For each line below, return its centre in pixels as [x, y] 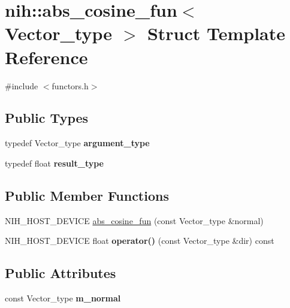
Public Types [47, 118]
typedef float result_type [54, 163]
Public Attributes [61, 273]
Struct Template [216, 33]
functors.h [70, 85]
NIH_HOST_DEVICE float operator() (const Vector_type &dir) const [140, 241]
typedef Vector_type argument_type [77, 143]
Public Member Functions [87, 195]
